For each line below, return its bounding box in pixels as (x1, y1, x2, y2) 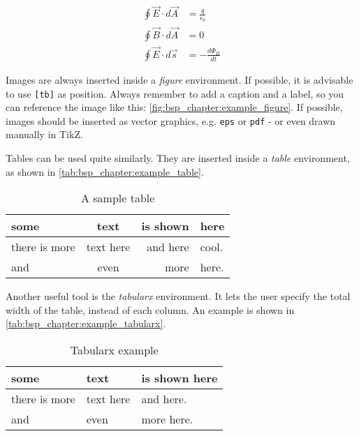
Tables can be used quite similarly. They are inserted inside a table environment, (6, 151, 350, 165)
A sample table (80, 190, 155, 206)
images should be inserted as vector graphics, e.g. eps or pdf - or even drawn (6, 113, 336, 128)
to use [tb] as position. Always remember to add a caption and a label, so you (6, 86, 344, 100)
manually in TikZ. (6, 127, 83, 142)
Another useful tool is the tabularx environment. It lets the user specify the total (6, 289, 351, 303)
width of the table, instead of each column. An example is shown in (6, 302, 295, 317)
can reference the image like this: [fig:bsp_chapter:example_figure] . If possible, (6, 100, 343, 114)
